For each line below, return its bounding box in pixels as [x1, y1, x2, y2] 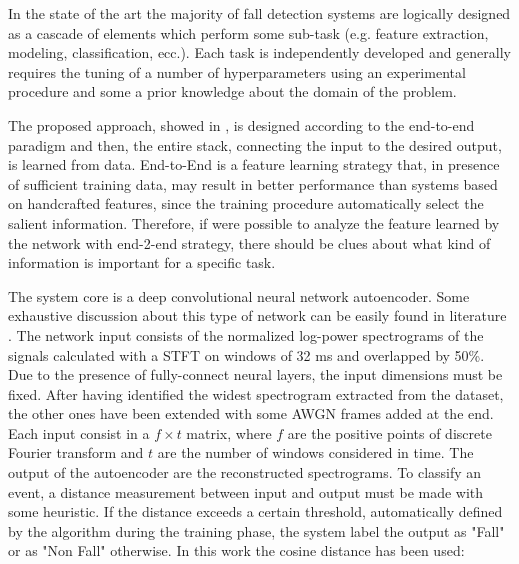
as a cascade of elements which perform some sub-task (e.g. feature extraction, [8, 22, 489, 43]
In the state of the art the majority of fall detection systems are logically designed [8, 3, 511, 23]
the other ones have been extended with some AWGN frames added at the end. [8, 403, 494, 424]
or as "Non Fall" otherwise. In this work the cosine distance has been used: [8, 540, 465, 561]
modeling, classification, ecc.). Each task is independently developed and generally [8, 42, 512, 63]
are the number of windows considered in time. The [157, 442, 474, 463]
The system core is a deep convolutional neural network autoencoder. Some [8, 285, 470, 306]
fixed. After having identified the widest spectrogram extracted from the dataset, [8, 383, 504, 404]
